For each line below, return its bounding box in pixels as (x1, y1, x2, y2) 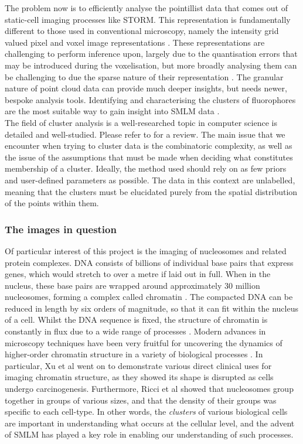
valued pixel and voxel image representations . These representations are (5, 36, 265, 48)
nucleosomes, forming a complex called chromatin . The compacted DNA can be (5, 291, 293, 303)
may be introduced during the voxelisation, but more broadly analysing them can (5, 59, 297, 71)
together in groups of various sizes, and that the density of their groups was (5, 394, 277, 406)
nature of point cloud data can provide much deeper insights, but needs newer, (5, 82, 287, 94)
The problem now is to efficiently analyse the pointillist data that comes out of (5, 2, 288, 13)
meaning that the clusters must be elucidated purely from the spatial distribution (5, 185, 298, 197)
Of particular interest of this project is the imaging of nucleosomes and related (5, 244, 287, 257)
